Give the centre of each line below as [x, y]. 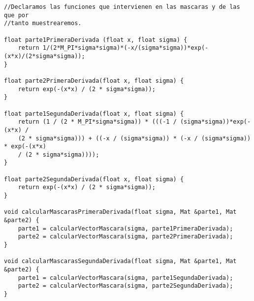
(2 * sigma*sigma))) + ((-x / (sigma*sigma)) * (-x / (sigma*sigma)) [134, 138]
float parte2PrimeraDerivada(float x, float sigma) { [94, 81]
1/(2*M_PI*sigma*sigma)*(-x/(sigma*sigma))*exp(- [126, 48]
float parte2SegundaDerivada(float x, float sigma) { [94, 179]
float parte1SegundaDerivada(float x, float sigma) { [94, 114]
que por [16, 15]
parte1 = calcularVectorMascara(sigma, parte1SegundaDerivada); [126, 278]
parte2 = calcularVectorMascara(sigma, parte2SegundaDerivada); [126, 286]
